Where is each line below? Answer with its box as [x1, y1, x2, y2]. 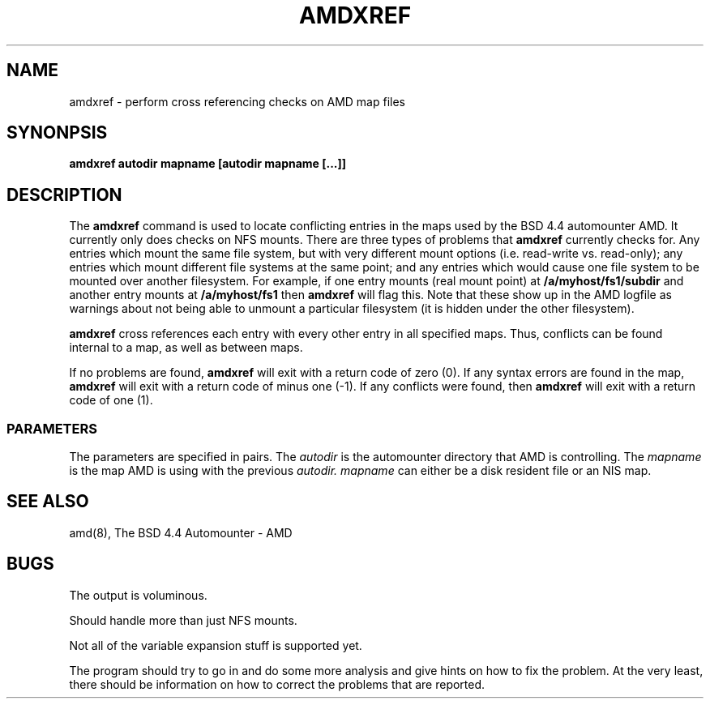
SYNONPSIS [6, 122, 108, 143]
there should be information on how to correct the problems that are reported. [69, 677, 485, 691]
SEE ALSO [6, 491, 89, 512]
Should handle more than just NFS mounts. [69, 613, 297, 627]
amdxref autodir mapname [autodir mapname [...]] [69, 156, 347, 171]
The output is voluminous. [69, 587, 207, 602]
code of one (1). [69, 393, 153, 408]
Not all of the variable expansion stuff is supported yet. [69, 638, 362, 652]
